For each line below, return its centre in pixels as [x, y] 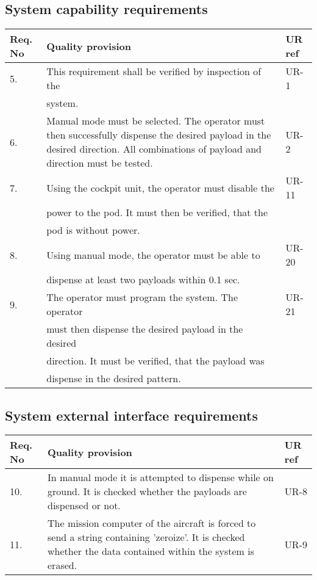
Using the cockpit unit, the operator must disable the [160, 187]
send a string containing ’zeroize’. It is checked [146, 537]
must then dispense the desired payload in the [145, 329]
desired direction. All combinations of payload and [154, 149]
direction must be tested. [100, 163]
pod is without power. [93, 230]
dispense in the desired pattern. [114, 379]
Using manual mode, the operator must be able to [153, 255]
